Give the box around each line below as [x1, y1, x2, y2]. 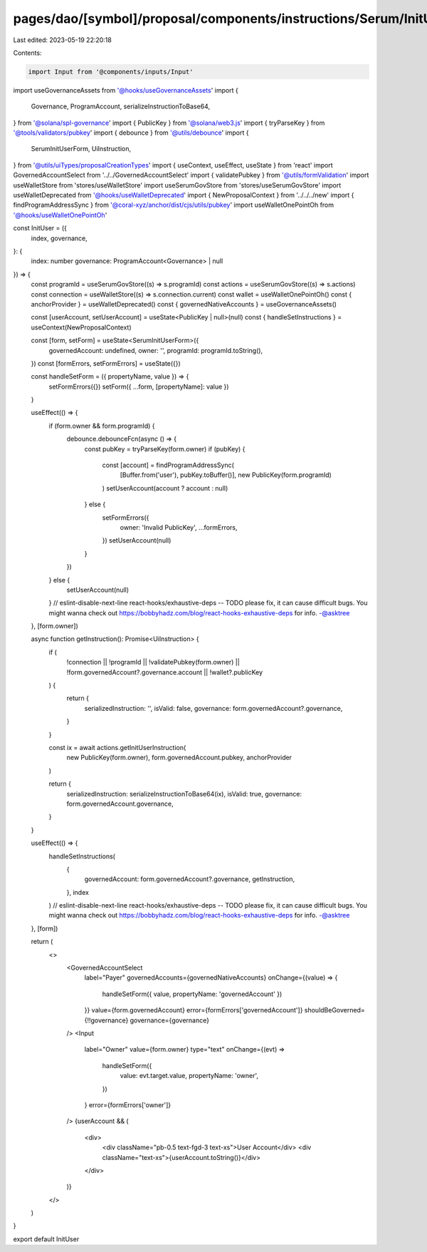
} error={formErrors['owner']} [84, 1100, 172, 1109]
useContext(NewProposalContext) [31, 323, 132, 332]
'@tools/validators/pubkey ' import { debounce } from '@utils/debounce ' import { [13, 128, 249, 137]
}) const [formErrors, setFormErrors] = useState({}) [31, 359, 181, 367]
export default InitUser [13, 1234, 80, 1243]
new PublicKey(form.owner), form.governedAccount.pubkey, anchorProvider [66, 753, 292, 762]
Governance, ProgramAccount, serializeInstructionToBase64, [31, 102, 210, 111]
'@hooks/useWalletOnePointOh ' [13, 210, 107, 219]
